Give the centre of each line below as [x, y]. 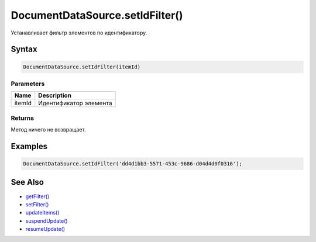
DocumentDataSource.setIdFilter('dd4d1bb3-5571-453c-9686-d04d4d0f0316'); [133, 164]
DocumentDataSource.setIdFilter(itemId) [82, 67]
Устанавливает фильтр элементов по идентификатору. [79, 33]
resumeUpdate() [45, 229]
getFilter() [37, 196]
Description [55, 95]
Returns [23, 118]
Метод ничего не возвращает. [48, 130]
